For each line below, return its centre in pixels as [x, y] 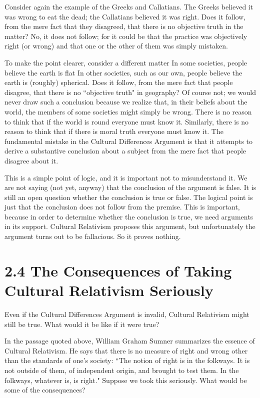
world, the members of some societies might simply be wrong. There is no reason [128, 111]
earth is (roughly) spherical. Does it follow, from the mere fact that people [119, 82]
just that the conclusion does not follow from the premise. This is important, [122, 207]
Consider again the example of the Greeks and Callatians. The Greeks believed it [129, 6]
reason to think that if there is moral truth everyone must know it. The [114, 131]
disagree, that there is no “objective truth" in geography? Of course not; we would [130, 92]
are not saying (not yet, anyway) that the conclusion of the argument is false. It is [130, 187]
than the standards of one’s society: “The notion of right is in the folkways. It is [127, 360]
